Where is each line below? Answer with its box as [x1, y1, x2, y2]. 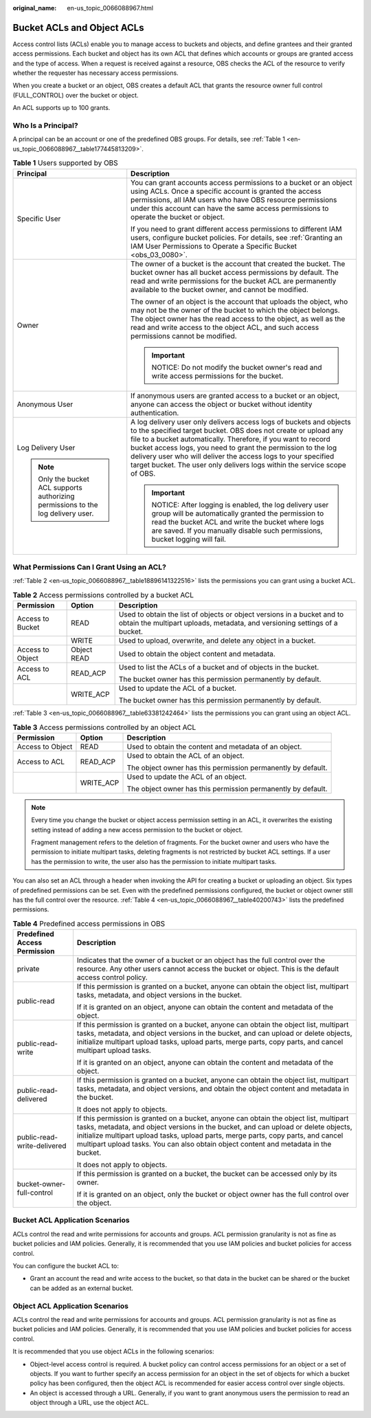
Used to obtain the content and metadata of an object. [126, 742, 302, 751]
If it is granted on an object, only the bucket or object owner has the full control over [76, 1190, 350, 1199]
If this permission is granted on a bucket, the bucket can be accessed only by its [76, 1169, 337, 1179]
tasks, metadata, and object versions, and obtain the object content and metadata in [76, 1084, 350, 1094]
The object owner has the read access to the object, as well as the [131, 313, 346, 323]
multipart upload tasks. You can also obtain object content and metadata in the [76, 1140, 332, 1149]
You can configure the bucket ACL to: [12, 1262, 120, 1270]
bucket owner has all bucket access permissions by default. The [131, 267, 339, 277]
